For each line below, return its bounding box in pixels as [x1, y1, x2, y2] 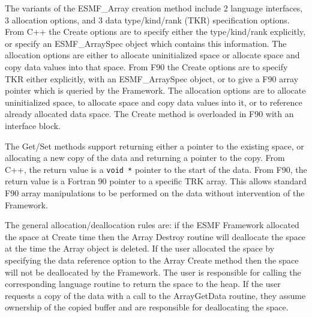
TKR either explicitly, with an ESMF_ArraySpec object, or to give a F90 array [5, 72, 299, 85]
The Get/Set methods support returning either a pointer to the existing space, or [5, 139, 304, 152]
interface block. [5, 119, 61, 131]
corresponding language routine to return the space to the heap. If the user [5, 277, 281, 290]
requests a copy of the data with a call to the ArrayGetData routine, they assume [5, 289, 306, 301]
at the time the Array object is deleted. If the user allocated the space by [5, 242, 275, 255]
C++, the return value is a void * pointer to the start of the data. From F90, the [5, 163, 307, 175]
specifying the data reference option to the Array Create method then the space [5, 253, 299, 266]
